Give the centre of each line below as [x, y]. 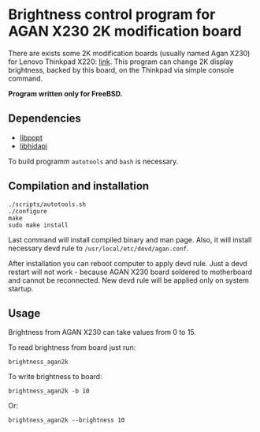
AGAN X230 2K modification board [125, 31]
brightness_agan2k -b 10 [49, 391]
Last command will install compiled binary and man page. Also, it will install [130, 239]
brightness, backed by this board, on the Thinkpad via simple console [121, 69]
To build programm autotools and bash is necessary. [93, 161]
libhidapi [33, 146]
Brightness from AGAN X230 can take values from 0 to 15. [102, 332]
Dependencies [45, 119]
